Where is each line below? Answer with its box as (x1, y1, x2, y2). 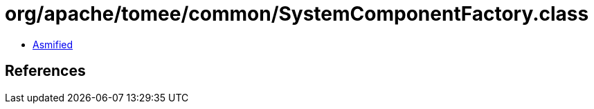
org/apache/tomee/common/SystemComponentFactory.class (5, 2, 589, 26)
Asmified (33, 38, 73, 50)
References (5, 62, 86, 80)
